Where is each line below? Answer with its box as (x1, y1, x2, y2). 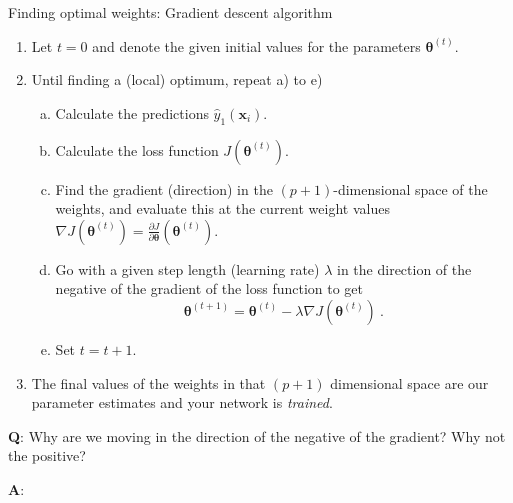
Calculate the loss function (55, 139, 219, 160)
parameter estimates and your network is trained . (31, 392, 333, 413)
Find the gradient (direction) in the (55, 178, 273, 199)
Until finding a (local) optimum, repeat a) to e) (31, 69, 323, 90)
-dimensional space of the (333, 178, 488, 199)
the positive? (8, 445, 86, 466)
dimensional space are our (330, 372, 489, 393)
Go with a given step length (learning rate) (55, 258, 320, 279)
